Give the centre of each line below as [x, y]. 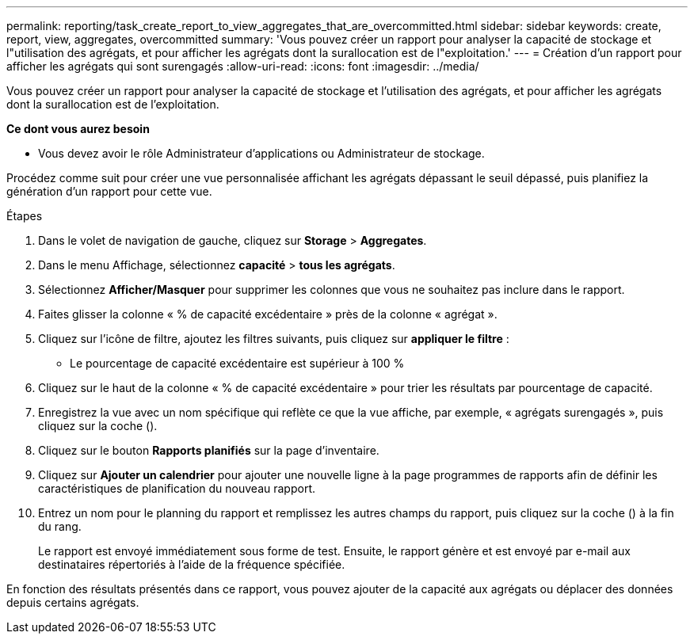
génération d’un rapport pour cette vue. [109, 191]
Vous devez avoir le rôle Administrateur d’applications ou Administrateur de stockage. [261, 153]
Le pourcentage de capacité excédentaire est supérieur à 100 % [237, 363]
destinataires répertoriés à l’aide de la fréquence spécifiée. [192, 564]
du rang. [60, 526]
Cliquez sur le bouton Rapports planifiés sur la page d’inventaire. [209, 450]
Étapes [25, 216]
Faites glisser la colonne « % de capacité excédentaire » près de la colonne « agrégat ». [268, 314]
